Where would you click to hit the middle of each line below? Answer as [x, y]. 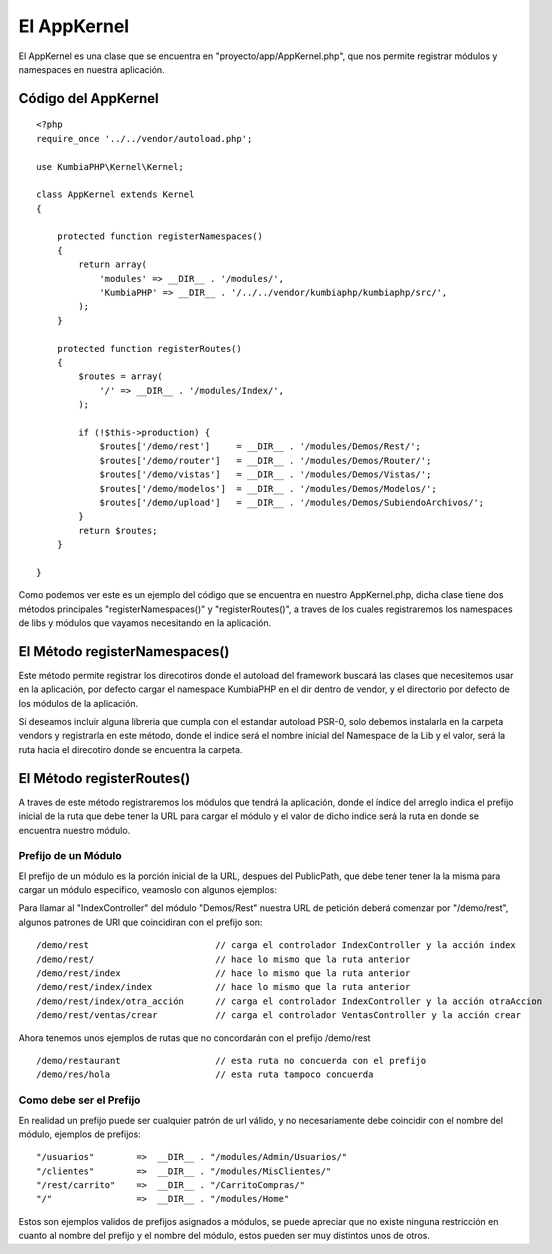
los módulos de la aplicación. [78, 703]
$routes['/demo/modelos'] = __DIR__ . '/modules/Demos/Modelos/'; [268, 488]
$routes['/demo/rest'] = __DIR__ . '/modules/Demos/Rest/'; [260, 446]
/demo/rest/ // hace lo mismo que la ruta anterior [223, 959]
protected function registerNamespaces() [160, 236]
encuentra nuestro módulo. [74, 830]
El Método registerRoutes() [104, 778]
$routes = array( [121, 376]
